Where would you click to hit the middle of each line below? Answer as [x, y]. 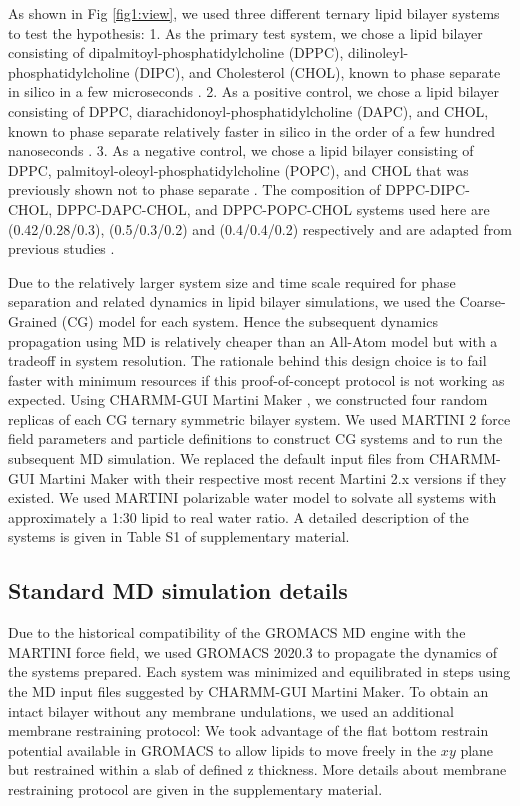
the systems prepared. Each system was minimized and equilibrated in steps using [259, 671]
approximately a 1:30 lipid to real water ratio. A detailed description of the [238, 516]
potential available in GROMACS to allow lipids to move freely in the [222, 749]
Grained [33, 320]
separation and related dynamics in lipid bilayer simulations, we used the [231, 301]
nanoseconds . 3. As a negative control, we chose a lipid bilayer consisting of [241, 150]
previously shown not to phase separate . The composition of [194, 189]
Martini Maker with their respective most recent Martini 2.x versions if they [273, 477]
